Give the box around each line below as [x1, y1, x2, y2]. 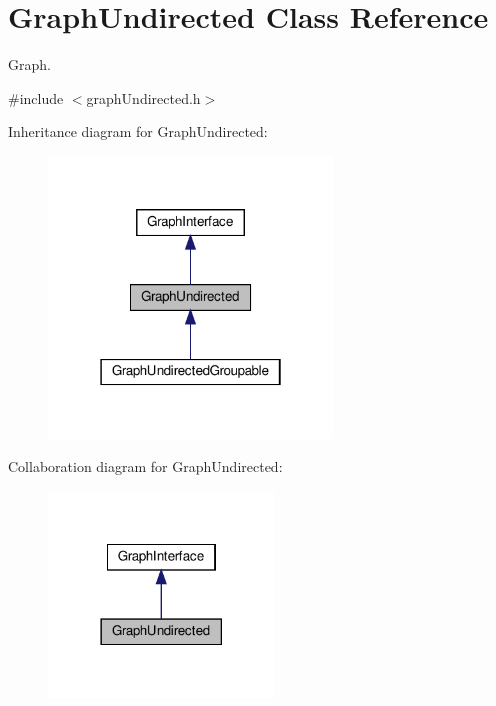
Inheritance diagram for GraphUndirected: [8, 121, 268, 142]
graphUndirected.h [86, 87, 201, 108]
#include [8, 87, 64, 108]
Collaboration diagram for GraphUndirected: [8, 456, 283, 477]
